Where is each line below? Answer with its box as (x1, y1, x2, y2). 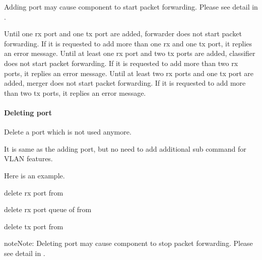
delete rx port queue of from (4, 204, 92, 215)
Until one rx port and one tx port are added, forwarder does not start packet (4, 28, 242, 39)
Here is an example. (4, 170, 65, 180)
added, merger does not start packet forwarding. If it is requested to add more (4, 78, 246, 88)
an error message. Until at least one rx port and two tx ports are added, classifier (4, 48, 255, 58)
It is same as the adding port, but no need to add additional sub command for (4, 143, 246, 154)
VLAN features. (4, 153, 53, 164)
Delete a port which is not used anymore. (4, 126, 132, 137)
